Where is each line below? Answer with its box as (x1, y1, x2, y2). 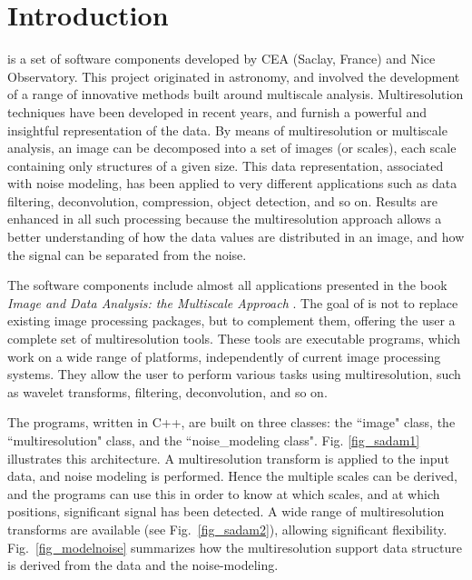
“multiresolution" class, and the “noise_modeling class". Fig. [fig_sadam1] (7, 431, 420, 449)
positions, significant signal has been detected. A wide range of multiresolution (7, 502, 445, 521)
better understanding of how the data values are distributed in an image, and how (7, 227, 465, 246)
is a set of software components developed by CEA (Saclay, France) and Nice (7, 49, 436, 68)
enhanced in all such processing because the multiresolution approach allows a (7, 209, 442, 228)
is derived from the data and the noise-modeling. (7, 555, 279, 575)
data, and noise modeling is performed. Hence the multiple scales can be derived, (7, 466, 457, 485)
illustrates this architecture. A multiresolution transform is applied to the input (7, 448, 449, 467)
